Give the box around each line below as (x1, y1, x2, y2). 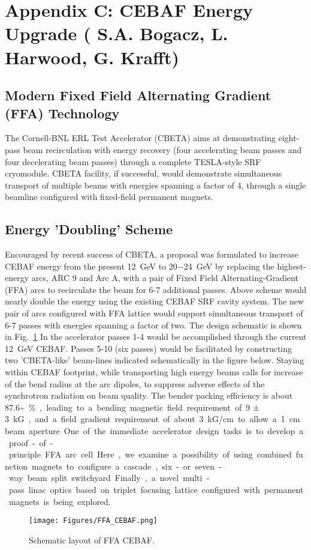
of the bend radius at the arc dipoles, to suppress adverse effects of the (5, 377, 265, 390)
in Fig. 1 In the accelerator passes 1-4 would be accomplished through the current (5, 330, 307, 343)
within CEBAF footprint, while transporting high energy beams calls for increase (5, 366, 303, 378)
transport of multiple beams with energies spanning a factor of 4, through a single (5, 178, 306, 191)
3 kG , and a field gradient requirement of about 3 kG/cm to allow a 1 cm (5, 412, 300, 425)
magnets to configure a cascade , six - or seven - (32, 459, 222, 472)
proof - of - (8, 436, 53, 449)
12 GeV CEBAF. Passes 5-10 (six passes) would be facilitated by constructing (5, 342, 292, 354)
